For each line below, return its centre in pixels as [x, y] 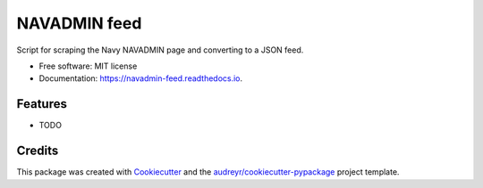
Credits [38, 151]
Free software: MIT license [88, 66]
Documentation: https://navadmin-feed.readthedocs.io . [141, 78]
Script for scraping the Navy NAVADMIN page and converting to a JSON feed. [160, 50]
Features [42, 104]
